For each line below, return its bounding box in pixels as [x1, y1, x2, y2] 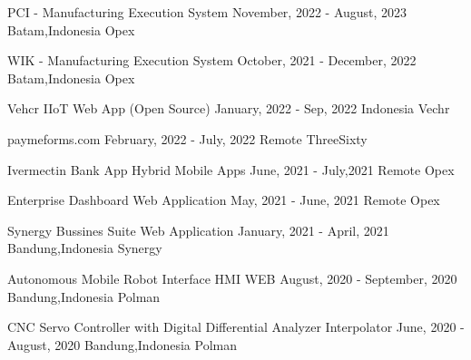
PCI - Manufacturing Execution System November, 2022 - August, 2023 [7, 3, 407, 21]
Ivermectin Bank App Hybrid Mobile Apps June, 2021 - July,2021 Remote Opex [7, 160, 455, 179]
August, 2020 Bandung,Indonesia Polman [7, 335, 238, 354]
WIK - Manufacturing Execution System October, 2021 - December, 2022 [7, 51, 417, 70]
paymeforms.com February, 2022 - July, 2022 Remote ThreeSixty [7, 129, 368, 148]
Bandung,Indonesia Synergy [7, 238, 162, 258]
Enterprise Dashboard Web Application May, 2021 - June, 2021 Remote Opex [7, 190, 440, 209]
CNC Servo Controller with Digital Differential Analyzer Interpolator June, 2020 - [7, 317, 465, 336]
